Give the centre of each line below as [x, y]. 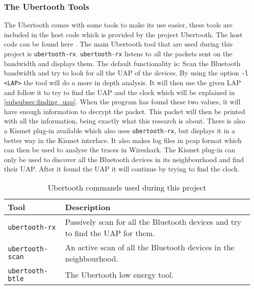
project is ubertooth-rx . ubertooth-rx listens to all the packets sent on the [118, 53]
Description [88, 207]
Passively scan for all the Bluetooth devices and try [153, 221]
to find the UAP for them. [110, 233]
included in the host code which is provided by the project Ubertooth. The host [123, 34]
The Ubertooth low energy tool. [119, 275]
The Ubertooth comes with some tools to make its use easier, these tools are [118, 25]
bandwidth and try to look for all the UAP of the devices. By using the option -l [126, 73]
